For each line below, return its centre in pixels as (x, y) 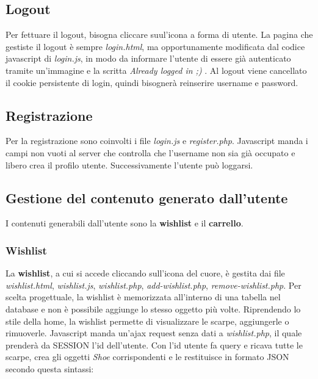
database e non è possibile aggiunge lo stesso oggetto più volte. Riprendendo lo (153, 309)
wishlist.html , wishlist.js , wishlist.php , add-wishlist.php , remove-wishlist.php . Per (154, 285)
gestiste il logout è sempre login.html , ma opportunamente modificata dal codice (155, 46)
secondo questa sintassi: (50, 368)
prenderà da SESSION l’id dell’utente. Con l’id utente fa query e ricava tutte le (154, 345)
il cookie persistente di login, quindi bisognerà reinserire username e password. (152, 82)
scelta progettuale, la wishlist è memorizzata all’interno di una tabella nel (143, 297)
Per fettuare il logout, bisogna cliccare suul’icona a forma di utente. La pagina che (159, 34)
